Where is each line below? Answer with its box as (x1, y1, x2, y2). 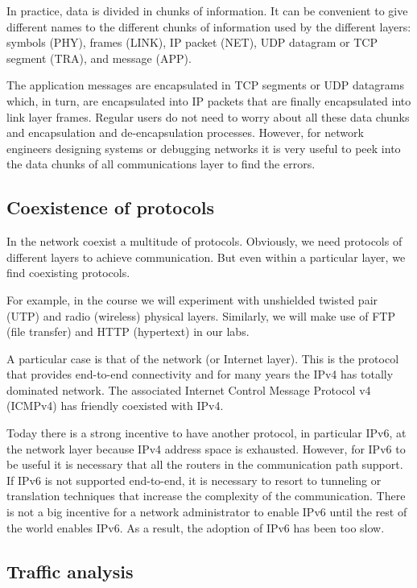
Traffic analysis (6, 558, 134, 583)
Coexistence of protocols (6, 195, 215, 220)
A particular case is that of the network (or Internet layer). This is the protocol (6, 350, 399, 366)
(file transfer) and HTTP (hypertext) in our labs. (6, 323, 250, 340)
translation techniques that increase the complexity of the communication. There (6, 487, 406, 504)
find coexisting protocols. (6, 264, 130, 281)
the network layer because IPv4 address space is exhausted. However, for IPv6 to (6, 440, 406, 457)
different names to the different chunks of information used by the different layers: (6, 18, 411, 35)
